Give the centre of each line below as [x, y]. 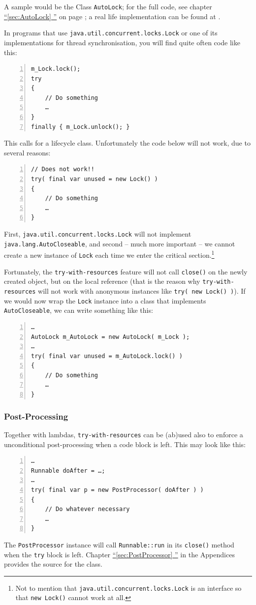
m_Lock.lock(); [56, 69]
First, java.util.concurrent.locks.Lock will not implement [98, 234]
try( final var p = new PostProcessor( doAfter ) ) [117, 490]
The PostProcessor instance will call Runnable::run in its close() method [119, 544]
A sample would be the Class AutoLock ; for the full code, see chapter [108, 6]
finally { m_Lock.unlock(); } [80, 127]
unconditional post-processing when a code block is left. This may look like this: [125, 444]
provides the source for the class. [53, 564]
